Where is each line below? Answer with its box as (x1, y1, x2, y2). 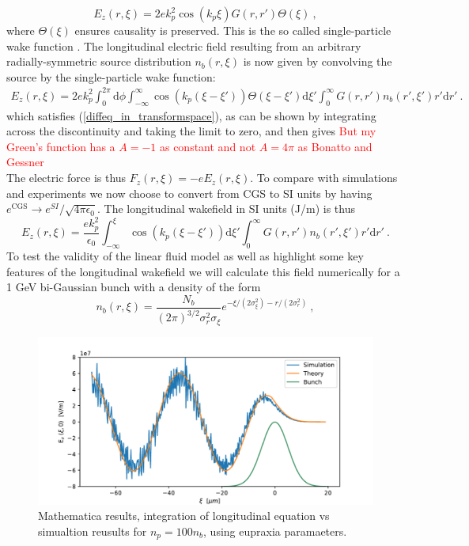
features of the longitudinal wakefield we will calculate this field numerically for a (6, 263, 400, 279)
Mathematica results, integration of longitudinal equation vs (38, 507, 330, 524)
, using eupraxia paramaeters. (203, 522, 347, 539)
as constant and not (159, 138, 256, 154)
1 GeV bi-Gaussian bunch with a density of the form (6, 279, 261, 295)
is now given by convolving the (243, 53, 392, 70)
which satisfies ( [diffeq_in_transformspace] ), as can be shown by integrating (6, 107, 376, 123)
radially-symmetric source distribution (6, 53, 191, 70)
